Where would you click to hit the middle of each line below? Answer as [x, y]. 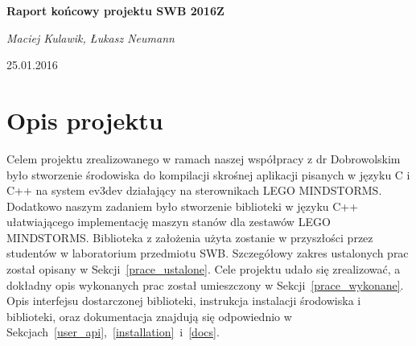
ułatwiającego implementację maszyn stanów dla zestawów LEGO [169, 222]
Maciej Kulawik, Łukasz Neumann [91, 37]
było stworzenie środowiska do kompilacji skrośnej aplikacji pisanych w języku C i [208, 174]
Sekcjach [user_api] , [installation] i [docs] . [113, 332]
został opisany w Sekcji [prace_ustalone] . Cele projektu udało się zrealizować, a [204, 269]
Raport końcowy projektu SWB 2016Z [115, 10]
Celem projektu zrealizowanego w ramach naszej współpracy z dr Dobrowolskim [204, 158]
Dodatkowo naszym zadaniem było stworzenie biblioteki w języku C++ [183, 206]
